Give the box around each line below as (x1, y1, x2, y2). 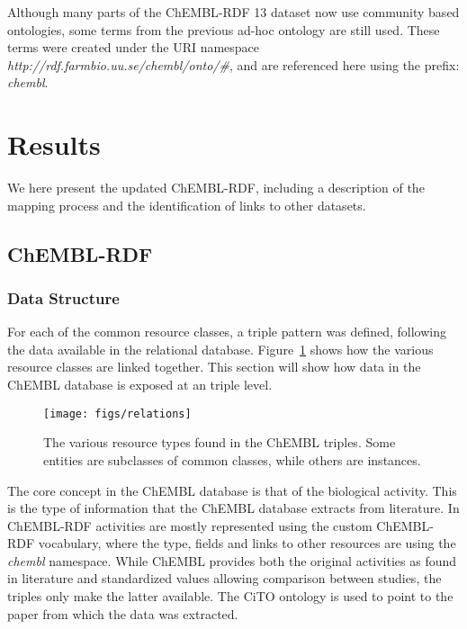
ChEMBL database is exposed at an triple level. (7, 375, 273, 394)
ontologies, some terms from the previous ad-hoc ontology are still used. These (7, 20, 440, 39)
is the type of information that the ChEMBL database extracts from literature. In (7, 499, 460, 517)
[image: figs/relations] (43, 407, 192, 420)
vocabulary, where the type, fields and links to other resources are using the (38, 534, 456, 553)
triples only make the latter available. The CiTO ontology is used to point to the (7, 587, 454, 606)
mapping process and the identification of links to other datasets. (7, 195, 366, 214)
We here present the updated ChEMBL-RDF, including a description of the (7, 178, 425, 197)
